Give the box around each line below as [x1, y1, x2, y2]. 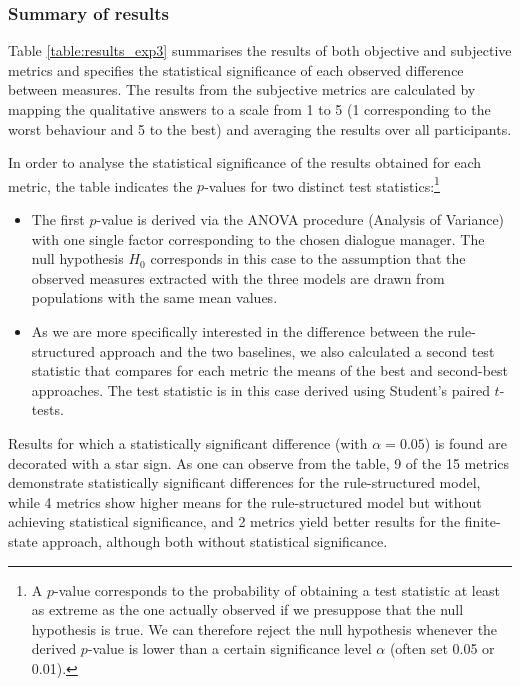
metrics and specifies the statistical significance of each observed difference [8, 59, 464, 80]
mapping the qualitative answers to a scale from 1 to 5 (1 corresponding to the [8, 99, 491, 119]
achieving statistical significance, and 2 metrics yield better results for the [8, 511, 461, 532]
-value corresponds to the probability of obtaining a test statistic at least [54, 579, 500, 600]
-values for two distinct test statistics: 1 [204, 172, 440, 196]
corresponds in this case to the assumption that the [150, 248, 466, 269]
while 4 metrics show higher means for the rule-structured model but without [8, 491, 482, 512]
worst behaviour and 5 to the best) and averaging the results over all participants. [8, 118, 512, 139]
